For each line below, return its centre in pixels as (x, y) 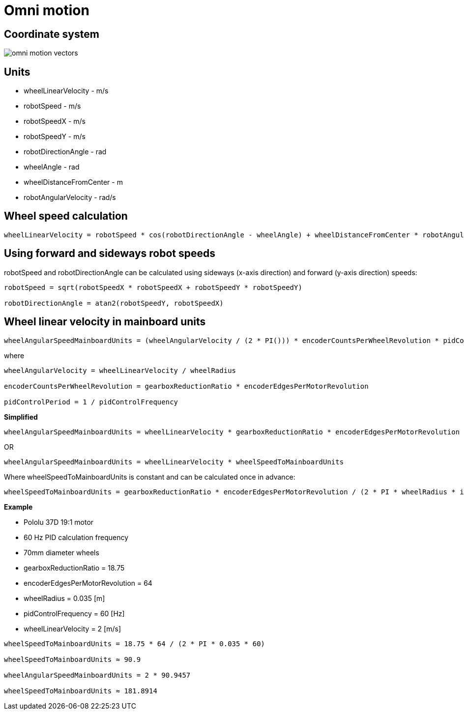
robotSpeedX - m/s (55, 121)
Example (18, 507)
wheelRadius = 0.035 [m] (64, 598)
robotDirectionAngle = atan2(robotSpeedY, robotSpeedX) (114, 303)
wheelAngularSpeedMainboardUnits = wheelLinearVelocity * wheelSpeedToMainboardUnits (174, 462)
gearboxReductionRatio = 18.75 (74, 568)
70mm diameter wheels (61, 552)
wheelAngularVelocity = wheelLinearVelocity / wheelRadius (120, 370)
